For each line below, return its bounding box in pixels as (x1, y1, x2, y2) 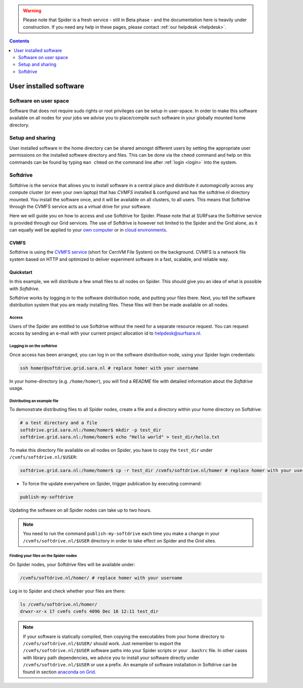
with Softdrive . (9, 286, 40, 292)
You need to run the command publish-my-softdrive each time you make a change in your (23, 531, 220, 537)
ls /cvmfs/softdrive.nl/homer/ (20, 602, 98, 607)
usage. (9, 385, 24, 391)
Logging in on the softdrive (9, 343, 58, 348)
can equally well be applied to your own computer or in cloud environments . (9, 227, 168, 233)
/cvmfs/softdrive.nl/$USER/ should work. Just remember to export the (23, 640, 181, 647)
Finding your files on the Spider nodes (9, 554, 77, 559)
